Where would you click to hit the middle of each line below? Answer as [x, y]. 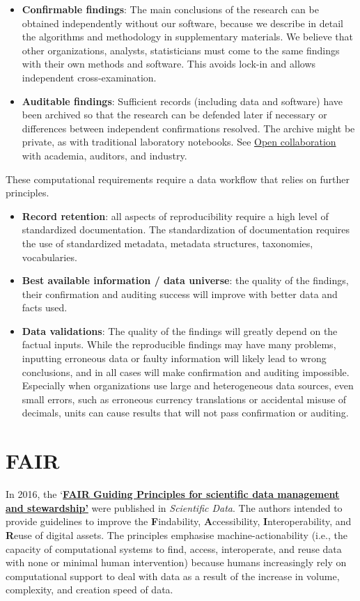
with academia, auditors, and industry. [104, 155]
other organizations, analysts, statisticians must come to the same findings [181, 50]
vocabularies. [49, 257]
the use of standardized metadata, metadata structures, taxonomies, [167, 243]
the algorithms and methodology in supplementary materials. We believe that [187, 37]
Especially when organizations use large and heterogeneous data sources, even [188, 385]
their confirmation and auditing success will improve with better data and [180, 294]
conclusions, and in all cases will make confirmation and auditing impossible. [186, 372]
